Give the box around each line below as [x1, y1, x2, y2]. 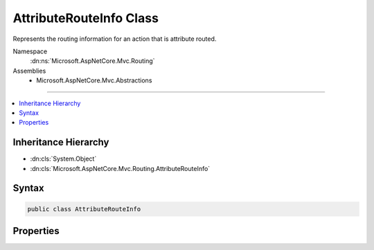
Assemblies [12, 66, 46, 75]
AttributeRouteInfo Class [12, 10, 159, 26]
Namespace [12, 47, 48, 55]
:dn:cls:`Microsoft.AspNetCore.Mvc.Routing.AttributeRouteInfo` [30, 164, 211, 172]
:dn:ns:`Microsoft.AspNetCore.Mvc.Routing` [30, 57, 155, 65]
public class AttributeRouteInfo [27, 205, 141, 213]
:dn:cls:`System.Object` [30, 154, 97, 163]
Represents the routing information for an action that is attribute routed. [12, 35, 217, 43]
